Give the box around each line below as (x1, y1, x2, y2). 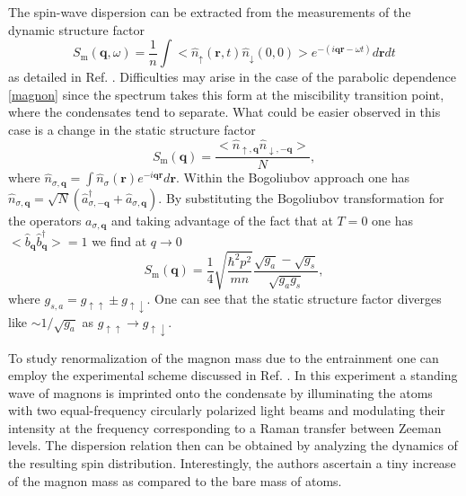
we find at (92, 231, 147, 250)
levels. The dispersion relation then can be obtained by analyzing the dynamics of (8, 436, 458, 455)
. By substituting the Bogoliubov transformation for (158, 188, 444, 207)
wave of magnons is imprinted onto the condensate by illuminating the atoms (8, 383, 433, 402)
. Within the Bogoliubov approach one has (176, 168, 410, 187)
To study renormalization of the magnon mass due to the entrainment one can (8, 348, 439, 367)
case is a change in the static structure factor (8, 120, 256, 138)
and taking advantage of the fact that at (110, 210, 333, 229)
